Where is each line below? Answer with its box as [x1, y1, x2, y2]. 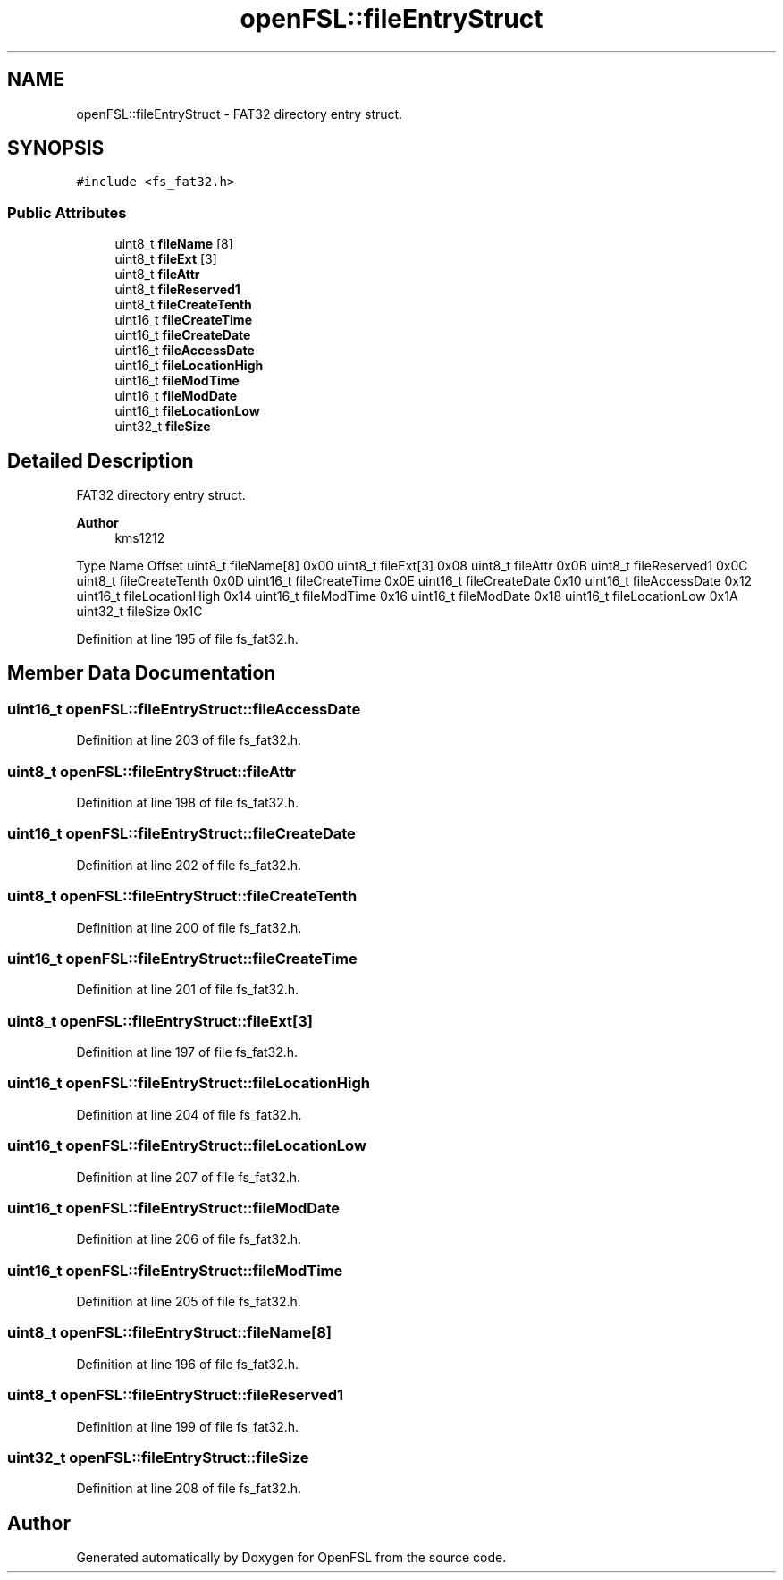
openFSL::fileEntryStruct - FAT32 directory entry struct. [76, 106, 403, 122]
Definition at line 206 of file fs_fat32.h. [76, 1231, 302, 1247]
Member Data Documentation [7, 662, 276, 685]
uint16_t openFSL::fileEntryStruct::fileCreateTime [7, 949, 358, 967]
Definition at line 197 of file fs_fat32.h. [76, 1044, 299, 1060]
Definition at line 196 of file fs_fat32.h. [76, 1356, 299, 1372]
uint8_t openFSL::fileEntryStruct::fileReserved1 [7, 1386, 344, 1405]
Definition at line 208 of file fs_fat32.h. [76, 1481, 302, 1497]
